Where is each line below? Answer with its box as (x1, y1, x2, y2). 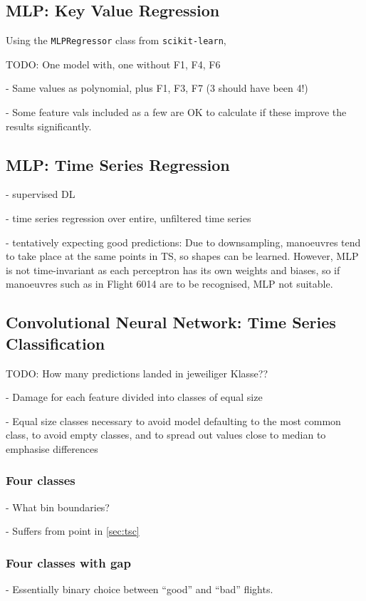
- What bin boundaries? (6, 499, 110, 514)
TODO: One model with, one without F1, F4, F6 (6, 56, 221, 71)
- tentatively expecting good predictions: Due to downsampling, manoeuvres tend (6, 234, 361, 249)
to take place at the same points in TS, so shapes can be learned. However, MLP (6, 249, 359, 263)
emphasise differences (6, 441, 98, 456)
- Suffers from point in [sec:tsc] (6, 523, 140, 538)
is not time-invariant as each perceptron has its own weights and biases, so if (6, 262, 340, 277)
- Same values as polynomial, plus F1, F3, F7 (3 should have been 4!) (6, 80, 308, 95)
